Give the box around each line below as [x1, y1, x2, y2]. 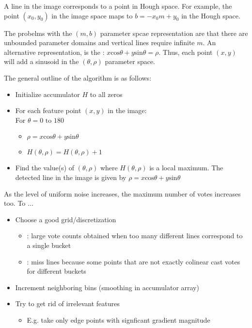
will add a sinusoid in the [4, 56, 79, 66]
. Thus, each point [158, 47, 213, 57]
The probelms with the [4, 28, 72, 38]
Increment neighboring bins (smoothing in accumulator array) [15, 282, 199, 292]
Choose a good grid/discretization [15, 214, 116, 224]
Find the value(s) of [15, 163, 75, 173]
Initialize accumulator [15, 89, 80, 99]
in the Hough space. [181, 10, 240, 20]
